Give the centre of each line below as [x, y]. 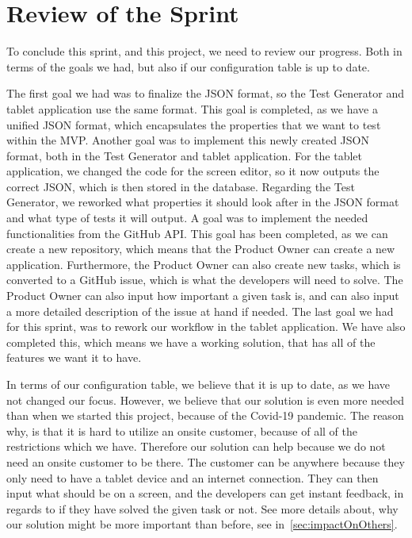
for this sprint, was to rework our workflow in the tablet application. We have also [206, 327]
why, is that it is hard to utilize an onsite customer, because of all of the [182, 430]
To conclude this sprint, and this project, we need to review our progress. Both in [204, 51]
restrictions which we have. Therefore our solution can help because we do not [196, 446]
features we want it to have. [74, 357]
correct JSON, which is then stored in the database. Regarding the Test [181, 186]
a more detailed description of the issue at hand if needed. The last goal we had [200, 311]
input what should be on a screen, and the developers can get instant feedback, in [205, 493]
